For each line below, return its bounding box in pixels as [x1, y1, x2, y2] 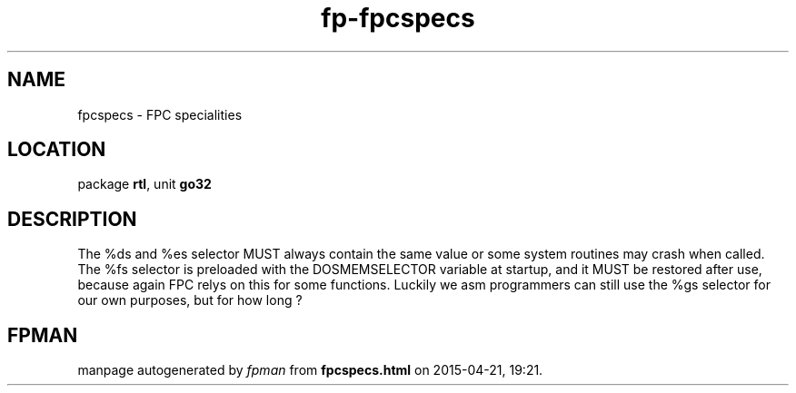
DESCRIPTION [7, 207, 137, 231]
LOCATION [7, 138, 106, 162]
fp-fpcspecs [321, 3, 475, 34]
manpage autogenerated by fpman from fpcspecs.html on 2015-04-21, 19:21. [77, 362, 543, 378]
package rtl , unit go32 [77, 176, 212, 192]
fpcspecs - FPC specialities [77, 106, 243, 123]
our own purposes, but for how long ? [77, 292, 303, 309]
